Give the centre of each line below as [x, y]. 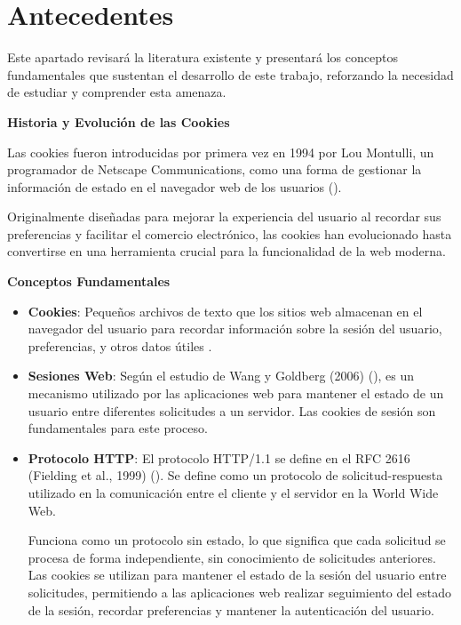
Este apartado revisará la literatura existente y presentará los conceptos [203, 57]
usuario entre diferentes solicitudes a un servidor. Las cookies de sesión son [232, 410]
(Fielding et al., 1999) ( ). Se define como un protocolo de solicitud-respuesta [235, 475]
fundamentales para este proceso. [118, 428]
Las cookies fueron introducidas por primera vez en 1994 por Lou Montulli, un [221, 152]
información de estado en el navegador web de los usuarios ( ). [175, 186]
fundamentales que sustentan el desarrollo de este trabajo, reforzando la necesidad [230, 74]
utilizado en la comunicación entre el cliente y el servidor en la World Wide [233, 493]
